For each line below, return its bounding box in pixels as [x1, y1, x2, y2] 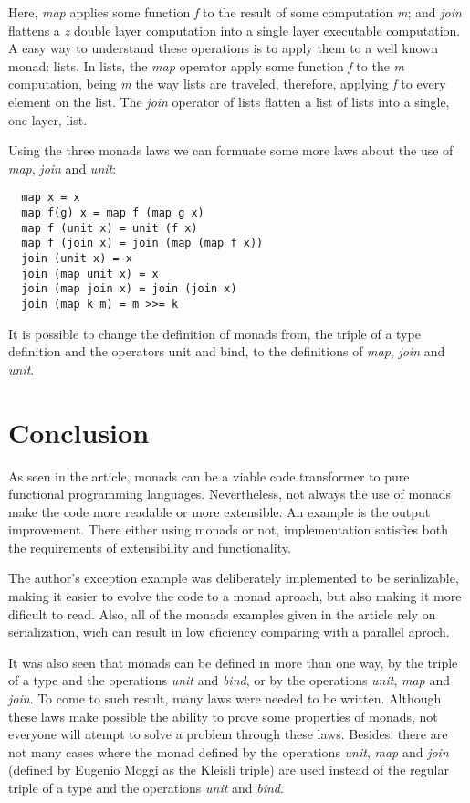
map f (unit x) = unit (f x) [21, 221, 198, 235]
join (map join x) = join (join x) [21, 282, 237, 296]
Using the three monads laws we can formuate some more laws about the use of [8, 141, 454, 160]
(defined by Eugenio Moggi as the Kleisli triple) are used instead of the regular [8, 760, 449, 779]
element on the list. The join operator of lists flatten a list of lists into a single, [8, 91, 450, 111]
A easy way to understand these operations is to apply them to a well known [8, 38, 438, 58]
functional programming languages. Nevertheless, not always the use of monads [8, 484, 452, 503]
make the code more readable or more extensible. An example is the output [8, 502, 431, 521]
